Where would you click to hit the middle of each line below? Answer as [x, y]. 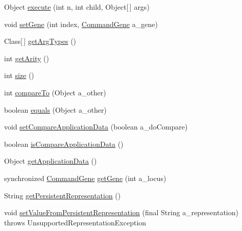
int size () [19, 75]
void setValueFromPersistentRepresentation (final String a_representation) [121, 212]
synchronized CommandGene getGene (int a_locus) [85, 178]
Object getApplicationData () [51, 161]
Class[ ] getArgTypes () [40, 41]
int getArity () [27, 58]
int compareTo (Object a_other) [55, 92]
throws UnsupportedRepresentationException [75, 222]
